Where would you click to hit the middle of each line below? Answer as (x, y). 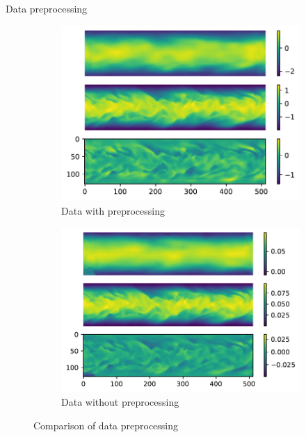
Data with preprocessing (113, 210)
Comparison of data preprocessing (106, 425)
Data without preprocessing (120, 402)
